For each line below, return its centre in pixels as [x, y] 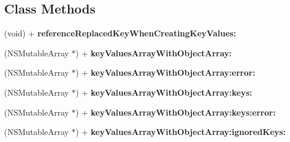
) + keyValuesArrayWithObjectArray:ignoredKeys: [181, 132]
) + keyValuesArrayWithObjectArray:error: [165, 72]
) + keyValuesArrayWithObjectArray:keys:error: [176, 112]
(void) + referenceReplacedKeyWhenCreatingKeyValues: [120, 33]
